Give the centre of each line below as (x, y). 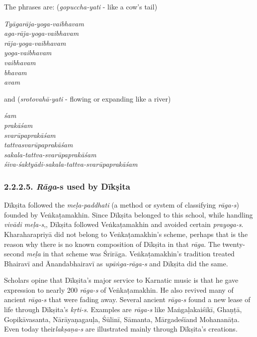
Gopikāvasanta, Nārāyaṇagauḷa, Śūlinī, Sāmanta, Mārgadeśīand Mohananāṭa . (122, 319)
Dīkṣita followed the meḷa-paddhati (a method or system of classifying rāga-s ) (122, 205)
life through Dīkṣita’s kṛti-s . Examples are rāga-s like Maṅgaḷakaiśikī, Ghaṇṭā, (123, 309)
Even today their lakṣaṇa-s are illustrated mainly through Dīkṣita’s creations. (121, 329)
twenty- (234, 244)
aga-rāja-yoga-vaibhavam (42, 33)
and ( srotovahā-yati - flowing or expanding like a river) (87, 98)
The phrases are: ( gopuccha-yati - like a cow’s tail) (81, 6)
